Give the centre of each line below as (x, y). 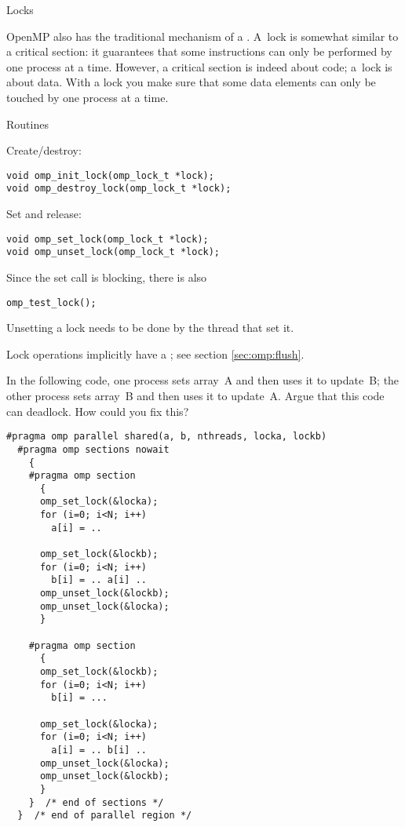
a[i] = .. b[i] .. (99, 750)
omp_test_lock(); (51, 302)
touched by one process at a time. (88, 97)
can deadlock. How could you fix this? (98, 411)
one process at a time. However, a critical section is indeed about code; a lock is (199, 66)
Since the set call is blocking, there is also (107, 277)
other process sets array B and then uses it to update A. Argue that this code (195, 395)
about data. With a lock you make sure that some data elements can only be (191, 82)
